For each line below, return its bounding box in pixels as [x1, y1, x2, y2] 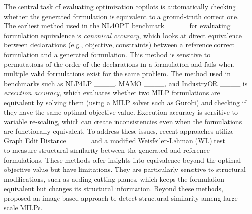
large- [223, 193, 240, 203]
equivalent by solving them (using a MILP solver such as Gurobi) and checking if [4, 97, 246, 107]
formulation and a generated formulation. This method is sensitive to [4, 49, 211, 59]
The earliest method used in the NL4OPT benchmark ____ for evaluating [4, 21, 231, 31]
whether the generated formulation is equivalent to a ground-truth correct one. [4, 11, 239, 21]
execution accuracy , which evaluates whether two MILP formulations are [4, 87, 220, 98]
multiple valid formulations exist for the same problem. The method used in [4, 68, 231, 79]
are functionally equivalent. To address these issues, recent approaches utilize [4, 126, 234, 136]
